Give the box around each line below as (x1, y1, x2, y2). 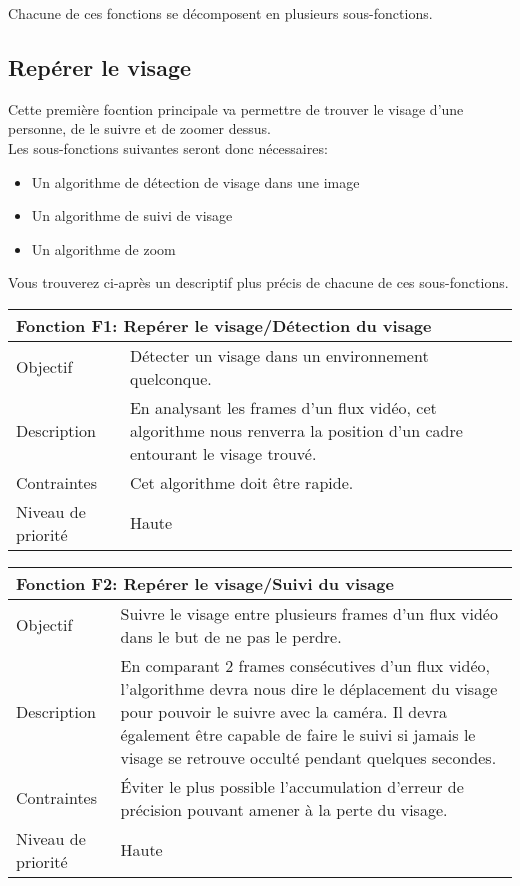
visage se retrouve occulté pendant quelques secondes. (120, 745, 497, 769)
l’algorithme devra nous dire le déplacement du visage (120, 676, 498, 700)
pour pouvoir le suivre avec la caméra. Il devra (120, 699, 448, 723)
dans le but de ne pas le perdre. (120, 624, 342, 648)
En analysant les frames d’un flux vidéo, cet (129, 395, 437, 419)
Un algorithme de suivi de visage (31, 205, 233, 226)
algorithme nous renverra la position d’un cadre (129, 418, 463, 442)
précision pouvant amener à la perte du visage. (120, 797, 448, 821)
